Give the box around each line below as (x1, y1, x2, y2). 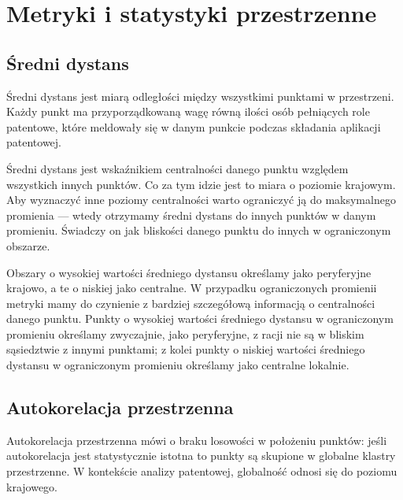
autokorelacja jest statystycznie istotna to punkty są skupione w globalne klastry (6, 447, 396, 464)
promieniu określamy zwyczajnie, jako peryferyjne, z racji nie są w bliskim (6, 325, 364, 342)
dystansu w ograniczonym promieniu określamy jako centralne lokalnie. (6, 357, 349, 373)
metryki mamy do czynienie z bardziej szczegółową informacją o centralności (6, 294, 375, 311)
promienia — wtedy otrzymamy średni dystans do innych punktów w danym (6, 206, 376, 223)
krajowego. (6, 478, 57, 494)
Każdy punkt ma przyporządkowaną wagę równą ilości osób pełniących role (6, 103, 370, 120)
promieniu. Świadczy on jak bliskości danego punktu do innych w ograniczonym (6, 222, 391, 239)
